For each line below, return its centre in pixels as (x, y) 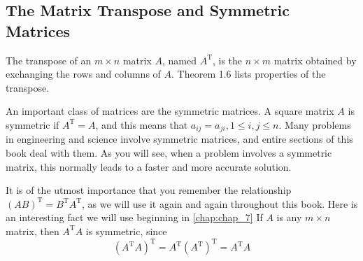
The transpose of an (49, 60)
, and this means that (142, 124)
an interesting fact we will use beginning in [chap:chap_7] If (134, 217)
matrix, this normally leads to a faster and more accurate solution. (149, 166)
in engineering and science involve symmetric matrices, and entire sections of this (179, 139)
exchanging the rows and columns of (83, 74)
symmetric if (33, 124)
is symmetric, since (126, 231)
